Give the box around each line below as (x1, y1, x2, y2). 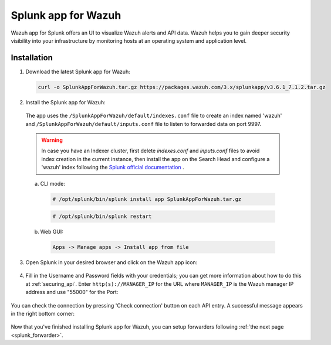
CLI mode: (40, 180, 66, 187)
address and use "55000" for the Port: (25, 289, 119, 296)
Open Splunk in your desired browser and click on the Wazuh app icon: (25, 259, 198, 266)
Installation (11, 53, 53, 63)
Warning (41, 136, 63, 144)
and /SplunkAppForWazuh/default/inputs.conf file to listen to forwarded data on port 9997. (25, 120, 262, 127)
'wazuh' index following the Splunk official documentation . (41, 164, 184, 171)
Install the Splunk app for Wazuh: (25, 98, 106, 105)
